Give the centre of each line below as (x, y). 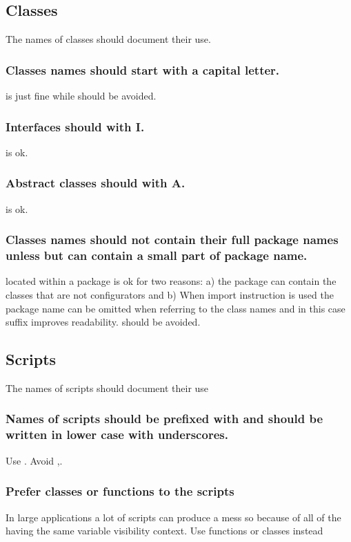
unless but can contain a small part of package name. (157, 255)
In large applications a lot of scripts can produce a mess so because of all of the (173, 517)
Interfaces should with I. (75, 126)
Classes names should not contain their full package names (172, 240)
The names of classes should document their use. (108, 39)
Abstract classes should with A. (96, 183)
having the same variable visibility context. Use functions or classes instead (164, 531)
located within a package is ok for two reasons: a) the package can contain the (171, 281)
